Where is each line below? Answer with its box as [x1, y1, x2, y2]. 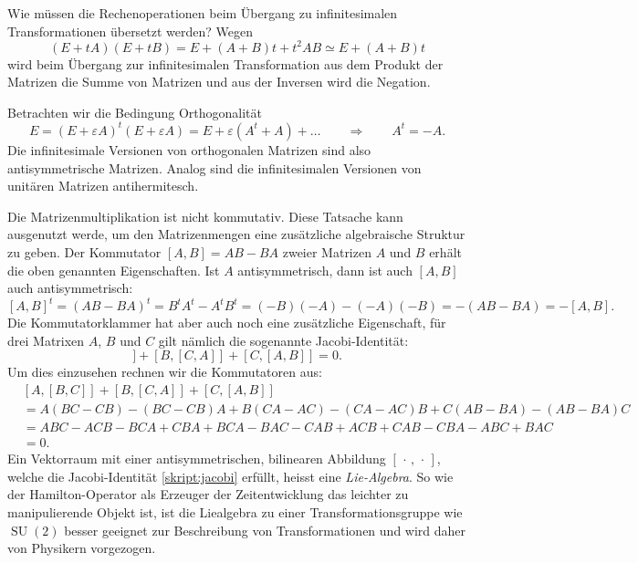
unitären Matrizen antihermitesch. [7, 176, 199, 195]
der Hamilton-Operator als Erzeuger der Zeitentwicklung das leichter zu [7, 485, 409, 504]
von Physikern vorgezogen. [7, 538, 156, 558]
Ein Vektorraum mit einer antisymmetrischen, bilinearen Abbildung [7, 449, 386, 468]
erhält [429, 242, 462, 261]
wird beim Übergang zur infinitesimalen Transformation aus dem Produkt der [7, 54, 444, 73]
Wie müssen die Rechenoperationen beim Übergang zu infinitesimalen [7, 4, 398, 22]
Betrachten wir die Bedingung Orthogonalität [7, 102, 262, 121]
